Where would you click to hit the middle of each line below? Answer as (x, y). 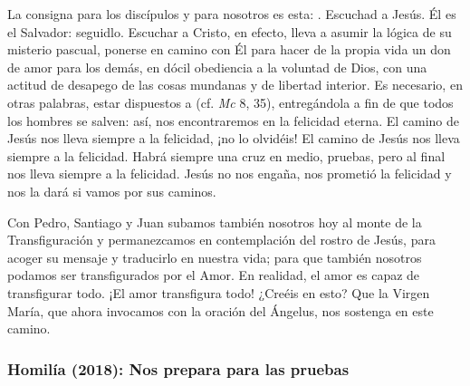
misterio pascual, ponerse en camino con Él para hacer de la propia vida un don (229, 49)
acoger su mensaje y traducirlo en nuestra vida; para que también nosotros (215, 257)
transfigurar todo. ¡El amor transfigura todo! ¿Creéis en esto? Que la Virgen (219, 292)
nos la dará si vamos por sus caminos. (112, 191)
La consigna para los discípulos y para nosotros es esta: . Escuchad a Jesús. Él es (232, 14)
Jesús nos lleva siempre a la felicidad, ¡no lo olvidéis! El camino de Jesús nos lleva (234, 138)
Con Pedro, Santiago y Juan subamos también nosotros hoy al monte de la (215, 222)
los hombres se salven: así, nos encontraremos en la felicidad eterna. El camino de (233, 120)
